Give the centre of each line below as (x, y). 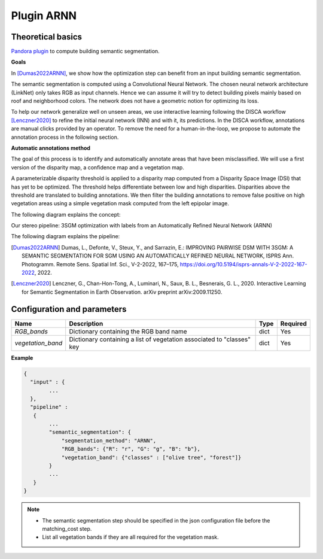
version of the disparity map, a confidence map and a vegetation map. (98, 167)
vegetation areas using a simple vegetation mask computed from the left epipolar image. (120, 203)
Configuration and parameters (69, 309)
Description (86, 323)
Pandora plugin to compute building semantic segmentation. (85, 51)
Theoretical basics (47, 37)
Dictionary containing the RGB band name (128, 331)
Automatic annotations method (51, 148)
